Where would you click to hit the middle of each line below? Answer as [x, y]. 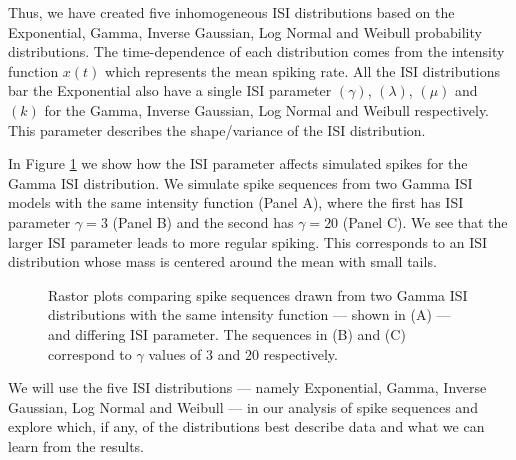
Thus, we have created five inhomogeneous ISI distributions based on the [231, 12]
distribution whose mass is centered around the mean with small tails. [222, 261]
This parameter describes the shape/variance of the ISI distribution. [217, 129]
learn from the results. [76, 445]
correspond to [90, 353]
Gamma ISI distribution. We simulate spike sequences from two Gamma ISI [240, 182]
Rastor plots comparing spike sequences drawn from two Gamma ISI [258, 294]
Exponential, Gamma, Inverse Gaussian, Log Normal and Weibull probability [245, 31]
